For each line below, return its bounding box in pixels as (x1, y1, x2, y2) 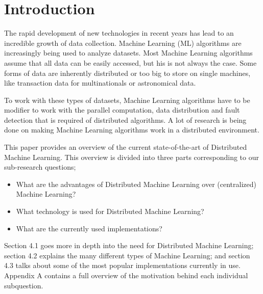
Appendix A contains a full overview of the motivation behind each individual (4, 270, 248, 280)
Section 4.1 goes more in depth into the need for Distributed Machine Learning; (4, 240, 254, 251)
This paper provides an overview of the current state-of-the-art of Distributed (4, 142, 247, 152)
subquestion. (4, 280, 43, 290)
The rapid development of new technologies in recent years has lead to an (4, 28, 234, 38)
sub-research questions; (4, 162, 76, 172)
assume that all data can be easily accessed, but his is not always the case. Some (4, 57, 257, 68)
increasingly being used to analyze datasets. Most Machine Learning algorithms (4, 47, 253, 58)
